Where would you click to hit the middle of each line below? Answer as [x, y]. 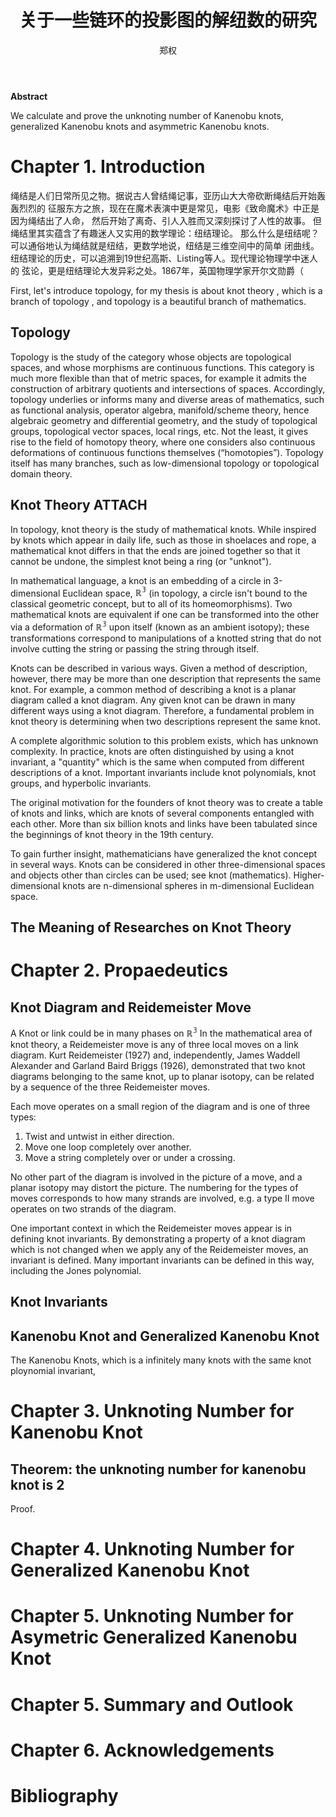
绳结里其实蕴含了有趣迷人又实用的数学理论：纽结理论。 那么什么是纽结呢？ [165, 233]
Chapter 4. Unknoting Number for [152, 1549]
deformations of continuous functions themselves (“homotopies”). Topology [167, 452]
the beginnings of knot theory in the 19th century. [112, 834]
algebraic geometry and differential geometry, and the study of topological [164, 420]
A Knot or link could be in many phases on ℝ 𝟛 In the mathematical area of [161, 1032]
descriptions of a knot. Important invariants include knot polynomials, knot [163, 772]
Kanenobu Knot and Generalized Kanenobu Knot [165, 1336]
